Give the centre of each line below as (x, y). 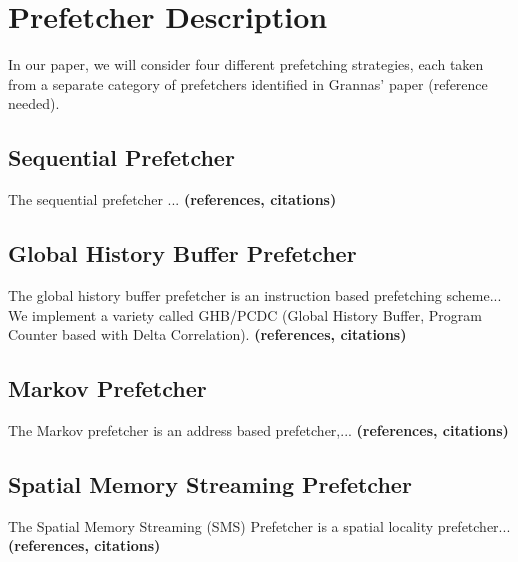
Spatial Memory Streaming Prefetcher (210, 483)
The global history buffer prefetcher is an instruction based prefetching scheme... (255, 294)
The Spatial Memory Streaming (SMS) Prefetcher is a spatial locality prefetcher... (259, 525)
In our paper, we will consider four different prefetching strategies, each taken (246, 64)
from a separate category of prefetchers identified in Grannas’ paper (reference (248, 83)
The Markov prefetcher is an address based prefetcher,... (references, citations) (258, 429)
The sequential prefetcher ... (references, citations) (172, 199)
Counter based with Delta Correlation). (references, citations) (207, 334)
